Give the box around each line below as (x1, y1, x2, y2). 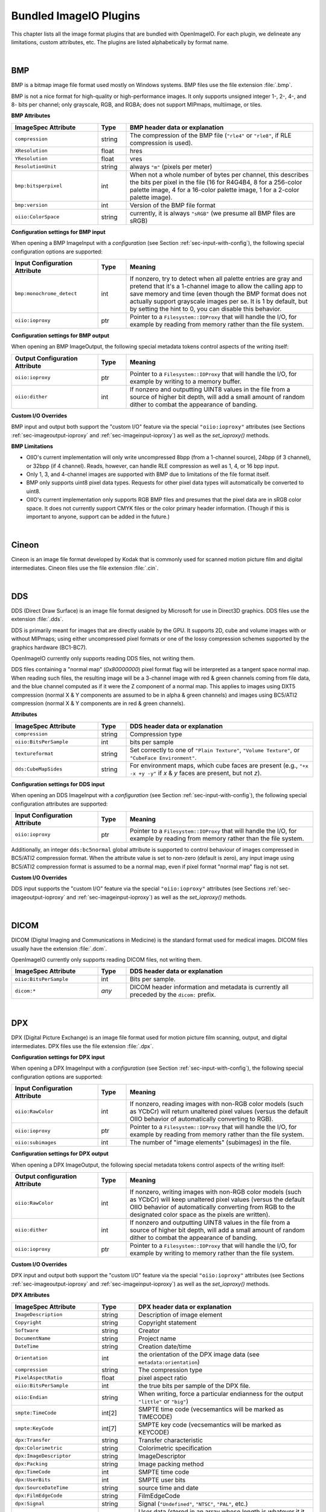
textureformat (14, 751, 54, 757)
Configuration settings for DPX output (11, 1150, 109, 1158)
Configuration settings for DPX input (11, 1054, 105, 1061)
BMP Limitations (11, 442, 54, 450)
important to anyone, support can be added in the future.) (26, 513, 170, 520)
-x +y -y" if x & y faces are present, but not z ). (130, 769, 262, 777)
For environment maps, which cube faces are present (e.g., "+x (130, 761, 309, 769)
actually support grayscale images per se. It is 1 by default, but (130, 297, 308, 305)
